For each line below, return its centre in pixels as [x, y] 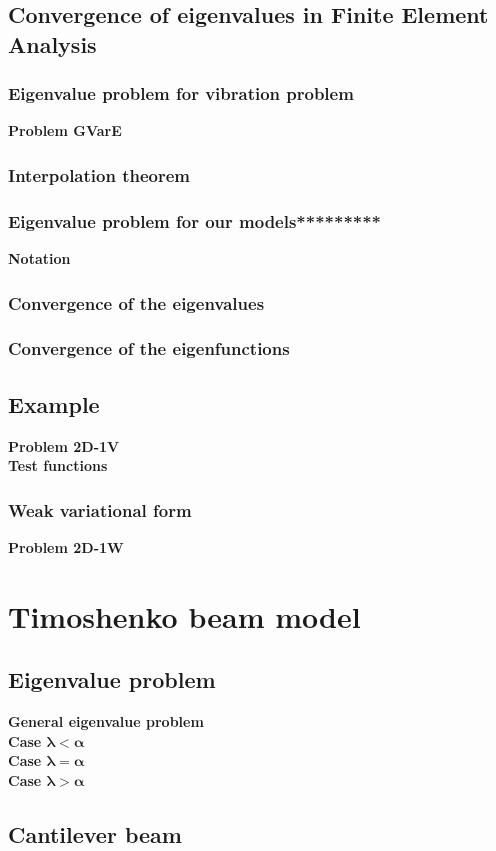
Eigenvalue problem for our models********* [195, 220]
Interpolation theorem [99, 174]
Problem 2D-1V [64, 445]
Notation [39, 258]
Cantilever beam [95, 833]
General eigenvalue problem [106, 721]
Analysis [52, 43]
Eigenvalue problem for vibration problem [181, 93]
